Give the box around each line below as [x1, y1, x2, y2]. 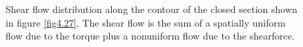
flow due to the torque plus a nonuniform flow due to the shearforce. [6, 29, 295, 43]
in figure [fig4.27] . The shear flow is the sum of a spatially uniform [6, 15, 286, 29]
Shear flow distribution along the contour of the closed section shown [6, 2, 297, 16]
